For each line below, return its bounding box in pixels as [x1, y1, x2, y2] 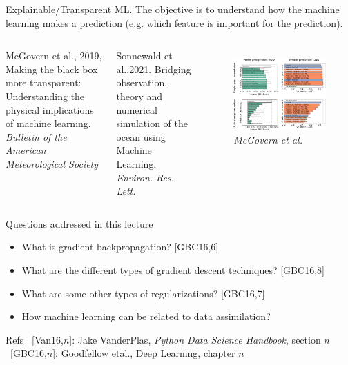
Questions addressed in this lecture [6, 216, 153, 230]
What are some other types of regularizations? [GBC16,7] [21, 286, 265, 300]
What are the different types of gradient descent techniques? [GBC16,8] [21, 262, 325, 277]
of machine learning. [6, 116, 91, 130]
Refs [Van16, [6, 332, 64, 346]
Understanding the [6, 88, 85, 103]
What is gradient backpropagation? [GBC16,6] [21, 239, 219, 254]
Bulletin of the [6, 129, 67, 144]
